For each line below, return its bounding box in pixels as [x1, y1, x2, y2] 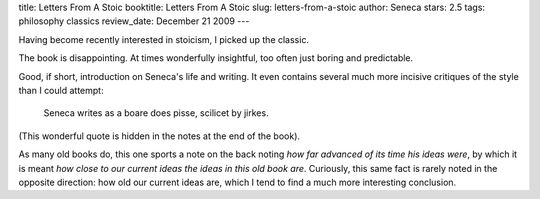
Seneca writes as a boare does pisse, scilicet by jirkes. [43, 107, 269, 119]
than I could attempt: [18, 84, 104, 96]
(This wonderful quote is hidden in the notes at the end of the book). [18, 130, 300, 142]
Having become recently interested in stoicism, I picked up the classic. [18, 33, 310, 45]
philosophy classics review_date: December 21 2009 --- [18, 15, 250, 27]
